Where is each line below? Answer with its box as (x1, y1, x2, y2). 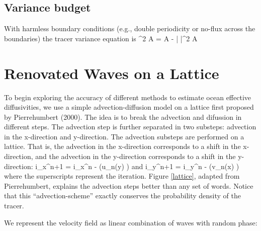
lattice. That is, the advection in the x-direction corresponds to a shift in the (4, 141, 241, 151)
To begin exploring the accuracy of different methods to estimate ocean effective (4, 92, 251, 102)
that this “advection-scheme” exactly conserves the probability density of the (4, 190, 241, 201)
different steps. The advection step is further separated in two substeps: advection (4, 121, 256, 132)
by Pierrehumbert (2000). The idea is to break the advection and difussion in (4, 111, 242, 122)
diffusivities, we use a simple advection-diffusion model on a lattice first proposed (4, 102, 254, 112)
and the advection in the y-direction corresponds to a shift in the (35, 151, 236, 162)
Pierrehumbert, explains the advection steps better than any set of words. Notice (4, 180, 253, 191)
